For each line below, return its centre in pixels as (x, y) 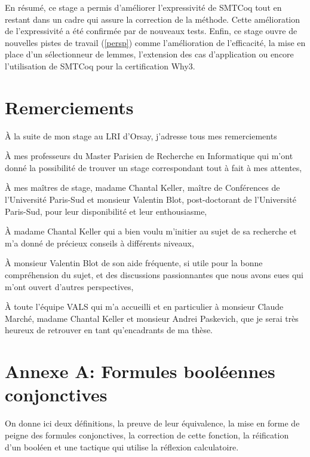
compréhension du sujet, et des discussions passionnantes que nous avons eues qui (154, 275)
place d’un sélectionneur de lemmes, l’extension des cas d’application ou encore (149, 54)
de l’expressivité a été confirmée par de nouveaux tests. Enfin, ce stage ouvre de (151, 31)
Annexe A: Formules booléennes (140, 371)
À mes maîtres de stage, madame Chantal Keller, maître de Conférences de (142, 188)
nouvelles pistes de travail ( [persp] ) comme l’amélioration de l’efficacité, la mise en (155, 42)
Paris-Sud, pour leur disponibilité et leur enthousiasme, (106, 211)
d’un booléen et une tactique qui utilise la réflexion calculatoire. (122, 447)
